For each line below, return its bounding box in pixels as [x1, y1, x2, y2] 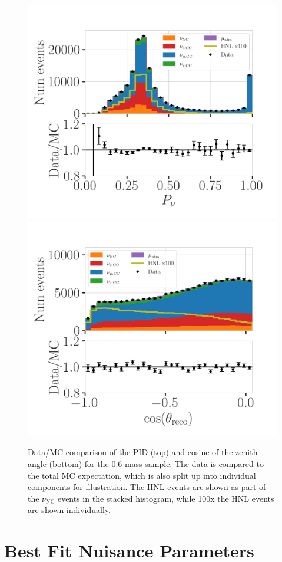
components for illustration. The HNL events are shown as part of [28, 481, 266, 493]
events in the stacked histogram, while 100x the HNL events [57, 492, 274, 504]
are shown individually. [28, 504, 111, 516]
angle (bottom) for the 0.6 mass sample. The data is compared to [28, 458, 264, 470]
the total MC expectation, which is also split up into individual [28, 469, 256, 481]
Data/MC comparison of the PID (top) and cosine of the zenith [28, 446, 258, 458]
